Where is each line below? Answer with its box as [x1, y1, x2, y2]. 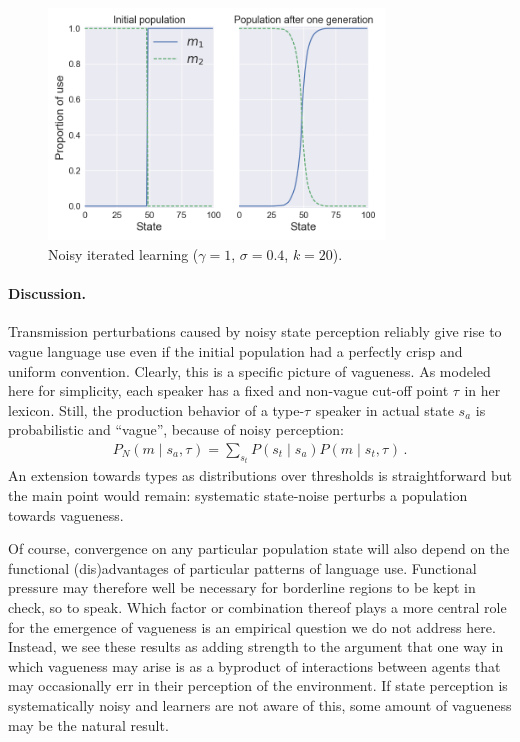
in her [464, 380, 501, 401]
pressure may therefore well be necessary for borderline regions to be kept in [8, 577, 476, 598]
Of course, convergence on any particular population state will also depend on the [8, 538, 510, 559]
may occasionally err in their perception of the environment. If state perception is [8, 675, 508, 696]
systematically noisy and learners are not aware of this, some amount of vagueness [8, 694, 512, 715]
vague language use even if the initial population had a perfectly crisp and [8, 341, 463, 362]
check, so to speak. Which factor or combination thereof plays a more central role [8, 597, 507, 618]
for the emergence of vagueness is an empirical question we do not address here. [8, 616, 496, 637]
